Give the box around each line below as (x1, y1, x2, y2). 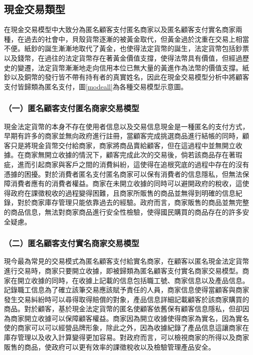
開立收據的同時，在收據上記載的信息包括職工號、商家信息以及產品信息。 (17, 275, 249, 285)
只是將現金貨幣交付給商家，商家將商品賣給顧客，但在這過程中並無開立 (10, 140, 235, 150)
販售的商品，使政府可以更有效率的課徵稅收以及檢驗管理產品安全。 (4, 341, 215, 352)
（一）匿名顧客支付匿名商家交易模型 (4, 102, 140, 114)
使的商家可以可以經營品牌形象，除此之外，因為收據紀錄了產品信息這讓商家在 (4, 322, 249, 333)
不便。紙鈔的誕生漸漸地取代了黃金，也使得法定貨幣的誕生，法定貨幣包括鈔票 (4, 43, 249, 53)
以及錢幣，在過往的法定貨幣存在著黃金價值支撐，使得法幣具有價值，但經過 (4, 52, 242, 63)
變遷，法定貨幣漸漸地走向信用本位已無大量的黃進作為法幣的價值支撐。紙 (17, 62, 249, 72)
